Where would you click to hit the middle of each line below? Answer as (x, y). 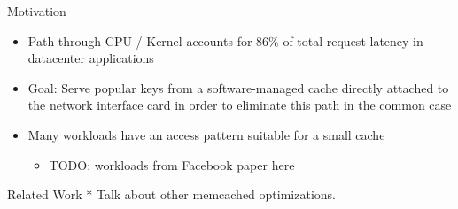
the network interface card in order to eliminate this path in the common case (240, 105)
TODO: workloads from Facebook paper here (172, 164)
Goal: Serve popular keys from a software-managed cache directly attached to (238, 87)
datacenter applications (91, 58)
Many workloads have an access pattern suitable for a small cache (206, 134)
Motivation (37, 11)
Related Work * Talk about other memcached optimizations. (171, 194)
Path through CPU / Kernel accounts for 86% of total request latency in (225, 40)
